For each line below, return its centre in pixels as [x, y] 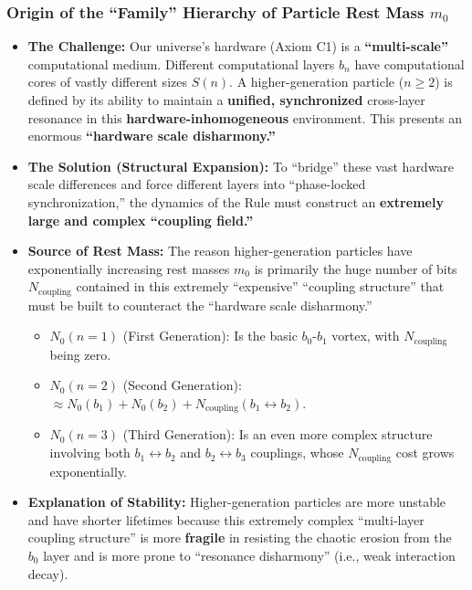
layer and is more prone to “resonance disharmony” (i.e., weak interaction [249, 555]
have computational [409, 63]
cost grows [425, 453]
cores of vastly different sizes [107, 82]
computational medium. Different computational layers [181, 63]
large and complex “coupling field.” [141, 220]
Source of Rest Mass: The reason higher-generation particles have [220, 251]
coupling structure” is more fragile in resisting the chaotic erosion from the [240, 537]
